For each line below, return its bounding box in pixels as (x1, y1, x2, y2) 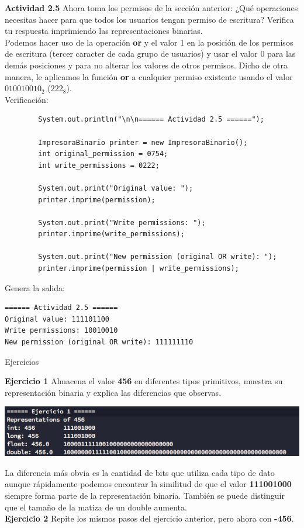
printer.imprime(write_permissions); (38, 230, 185, 239)
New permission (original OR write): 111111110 (5, 338, 194, 347)
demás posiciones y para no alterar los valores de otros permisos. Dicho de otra (5, 58, 288, 71)
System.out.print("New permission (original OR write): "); (38, 253, 277, 261)
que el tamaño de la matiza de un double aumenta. (5, 501, 187, 513)
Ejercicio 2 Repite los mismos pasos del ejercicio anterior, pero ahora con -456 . (5, 512, 294, 524)
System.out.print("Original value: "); (38, 184, 194, 192)
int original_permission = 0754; (38, 150, 168, 158)
